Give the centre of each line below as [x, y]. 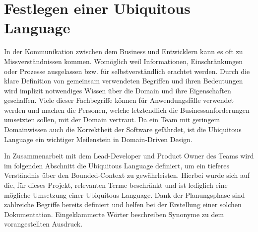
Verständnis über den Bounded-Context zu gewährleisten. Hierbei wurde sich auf [127, 175]
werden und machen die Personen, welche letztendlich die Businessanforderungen [127, 110]
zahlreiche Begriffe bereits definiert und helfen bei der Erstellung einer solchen [123, 204]
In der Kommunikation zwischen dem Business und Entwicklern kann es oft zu [124, 51]
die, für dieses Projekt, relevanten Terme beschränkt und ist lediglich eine [116, 185]
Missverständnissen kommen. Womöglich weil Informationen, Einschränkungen [124, 61]
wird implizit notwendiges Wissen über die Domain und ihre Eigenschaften [118, 90]
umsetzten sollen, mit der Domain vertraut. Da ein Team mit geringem [112, 119]
